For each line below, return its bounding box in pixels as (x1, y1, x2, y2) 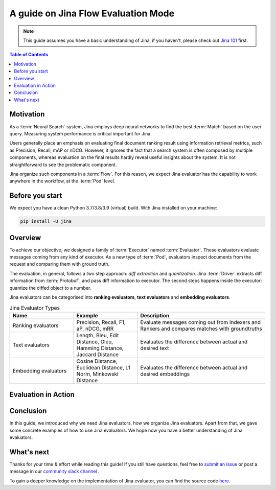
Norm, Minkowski (76, 370, 119, 378)
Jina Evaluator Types (9, 304, 60, 311)
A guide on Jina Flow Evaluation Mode (9, 8, 175, 19)
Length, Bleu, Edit (76, 332, 119, 339)
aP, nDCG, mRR (76, 325, 114, 332)
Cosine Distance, (76, 358, 118, 365)
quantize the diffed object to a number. (9, 285, 91, 291)
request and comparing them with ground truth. (9, 261, 110, 267)
